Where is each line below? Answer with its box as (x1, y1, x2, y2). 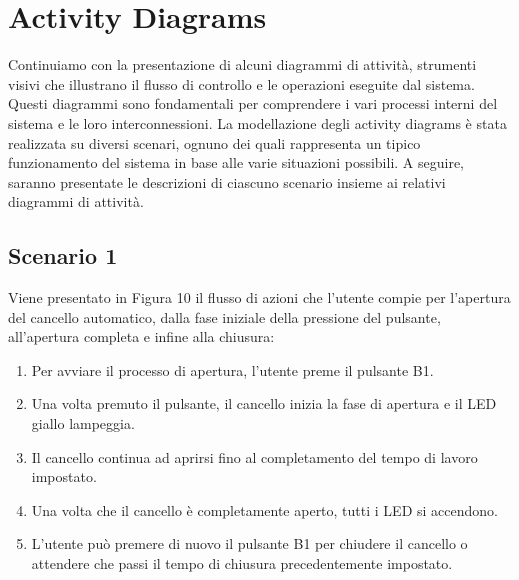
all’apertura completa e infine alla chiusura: (8, 326, 275, 347)
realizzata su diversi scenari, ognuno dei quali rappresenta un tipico (8, 132, 421, 153)
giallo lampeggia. (31, 413, 135, 434)
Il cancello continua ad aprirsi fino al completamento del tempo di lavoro (31, 446, 478, 467)
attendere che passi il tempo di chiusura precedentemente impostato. (31, 553, 453, 574)
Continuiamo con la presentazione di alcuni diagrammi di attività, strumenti (8, 54, 477, 75)
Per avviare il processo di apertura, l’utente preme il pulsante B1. (31, 359, 434, 380)
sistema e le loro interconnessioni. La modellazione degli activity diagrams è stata (8, 112, 507, 133)
